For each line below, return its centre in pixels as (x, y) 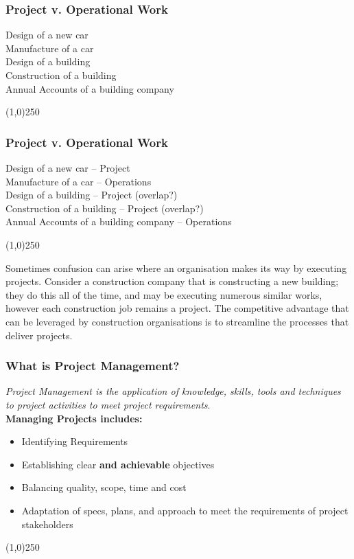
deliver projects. (39, 335)
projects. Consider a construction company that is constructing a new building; (172, 281)
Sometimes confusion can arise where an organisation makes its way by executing (176, 267)
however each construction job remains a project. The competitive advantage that (177, 308)
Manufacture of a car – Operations (79, 181)
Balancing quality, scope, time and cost (104, 487)
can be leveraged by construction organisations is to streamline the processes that (177, 321)
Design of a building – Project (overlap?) (92, 195)
